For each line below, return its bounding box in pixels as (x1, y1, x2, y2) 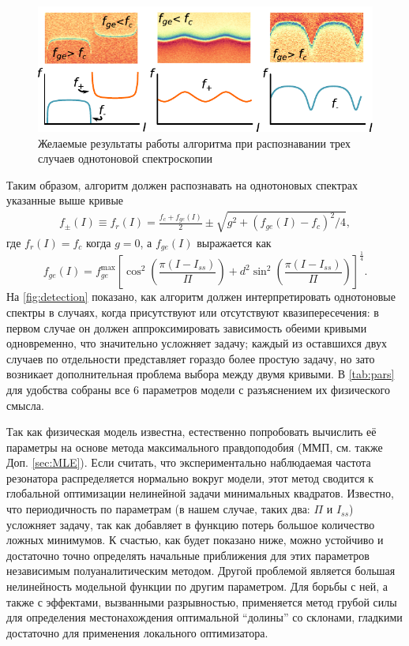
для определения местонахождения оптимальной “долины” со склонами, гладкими (6, 609, 403, 625)
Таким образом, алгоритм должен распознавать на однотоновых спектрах (6, 176, 358, 193)
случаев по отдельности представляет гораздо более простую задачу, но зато (6, 350, 375, 366)
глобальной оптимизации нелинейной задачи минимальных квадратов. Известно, (6, 485, 394, 501)
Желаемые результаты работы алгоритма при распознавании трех (38, 134, 351, 151)
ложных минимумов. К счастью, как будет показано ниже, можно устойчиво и (6, 531, 384, 548)
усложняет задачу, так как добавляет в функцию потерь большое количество (6, 516, 375, 532)
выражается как (197, 234, 272, 250)
